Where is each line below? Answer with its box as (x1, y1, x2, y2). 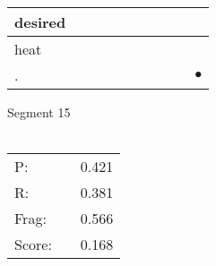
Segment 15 (7, 103, 71, 121)
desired (14, 12, 66, 32)
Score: (14, 234, 52, 255)
